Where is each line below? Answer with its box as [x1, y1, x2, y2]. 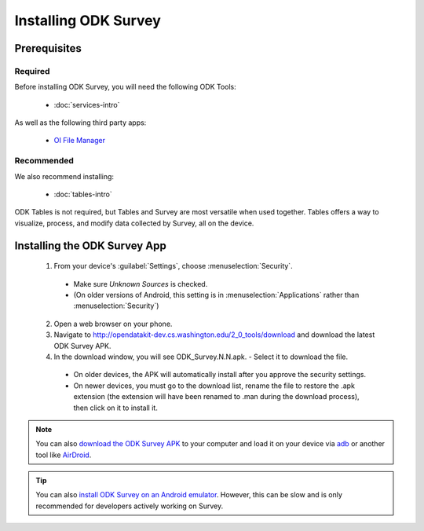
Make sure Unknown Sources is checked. [73, 279, 208, 288]
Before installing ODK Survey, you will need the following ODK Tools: [14, 82, 237, 92]
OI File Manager [53, 136, 106, 145]
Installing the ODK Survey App [14, 239, 166, 252]
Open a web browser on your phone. [53, 319, 173, 328]
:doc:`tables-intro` [53, 189, 113, 200]
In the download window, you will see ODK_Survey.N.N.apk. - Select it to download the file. [53, 352, 349, 361]
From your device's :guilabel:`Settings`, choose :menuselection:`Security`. [53, 262, 294, 271]
